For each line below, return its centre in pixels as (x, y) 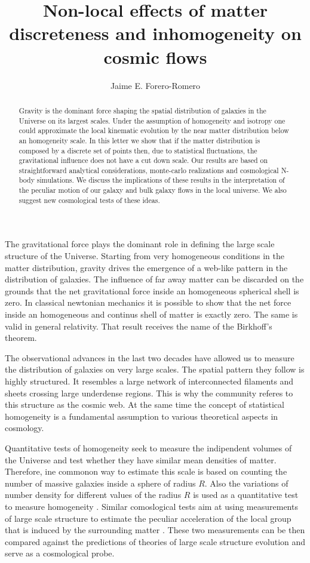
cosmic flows (155, 56)
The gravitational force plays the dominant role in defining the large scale (140, 244)
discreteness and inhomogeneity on (155, 33)
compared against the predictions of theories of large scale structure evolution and (155, 541)
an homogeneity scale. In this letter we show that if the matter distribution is (139, 140)
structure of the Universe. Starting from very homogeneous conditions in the (145, 256)
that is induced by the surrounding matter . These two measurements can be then (155, 530)
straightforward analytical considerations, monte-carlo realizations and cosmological (149, 170)
